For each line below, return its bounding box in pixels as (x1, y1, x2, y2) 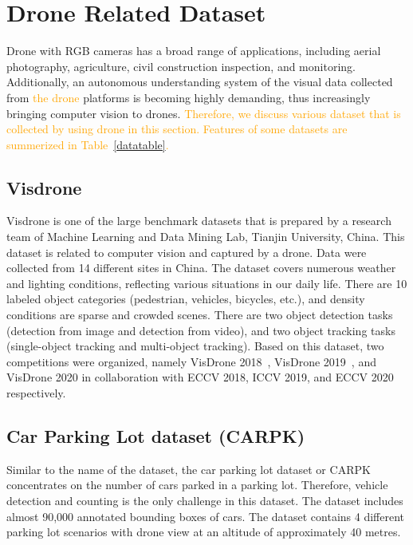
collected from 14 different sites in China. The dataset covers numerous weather (6, 259, 396, 276)
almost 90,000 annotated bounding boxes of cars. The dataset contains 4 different (6, 507, 405, 524)
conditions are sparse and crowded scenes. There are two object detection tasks (6, 306, 393, 323)
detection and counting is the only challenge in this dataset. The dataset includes (6, 492, 403, 508)
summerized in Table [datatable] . (6, 136, 169, 152)
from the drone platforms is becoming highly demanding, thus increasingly (6, 89, 371, 105)
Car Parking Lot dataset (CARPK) (6, 424, 305, 448)
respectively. (6, 385, 66, 401)
